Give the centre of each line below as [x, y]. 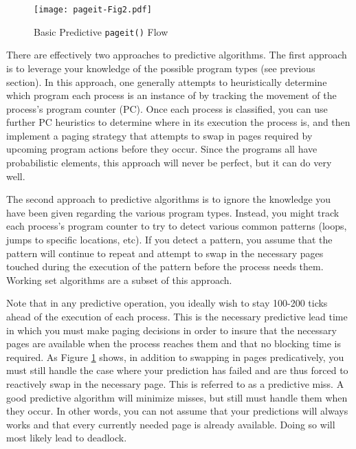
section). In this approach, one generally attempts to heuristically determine [167, 81]
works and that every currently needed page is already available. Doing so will [171, 424]
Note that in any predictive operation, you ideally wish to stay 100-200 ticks [167, 303]
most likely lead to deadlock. [67, 438]
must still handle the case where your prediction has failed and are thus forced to [177, 370]
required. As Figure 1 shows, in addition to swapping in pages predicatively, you [175, 357]
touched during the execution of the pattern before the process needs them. [165, 266]
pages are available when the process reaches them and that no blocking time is [174, 343]
